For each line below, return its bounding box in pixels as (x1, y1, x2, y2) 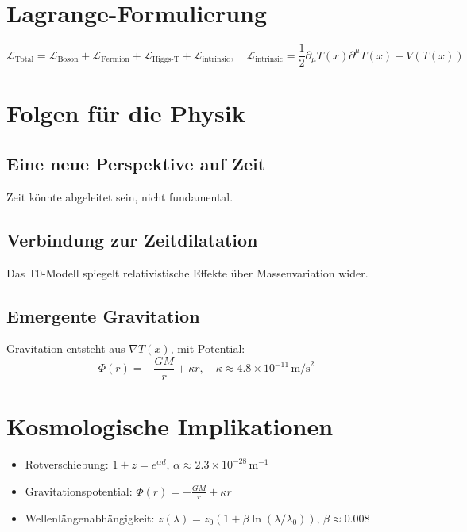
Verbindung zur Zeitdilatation (6, 227, 258, 251)
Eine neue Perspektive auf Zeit (6, 151, 266, 175)
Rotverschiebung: (25, 456, 109, 473)
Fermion (101, 55, 129, 64)
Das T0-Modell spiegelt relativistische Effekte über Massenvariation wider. (6, 264, 369, 281)
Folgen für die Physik (6, 97, 245, 129)
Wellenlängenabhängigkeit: (25, 509, 155, 526)
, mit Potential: (170, 340, 245, 357)
